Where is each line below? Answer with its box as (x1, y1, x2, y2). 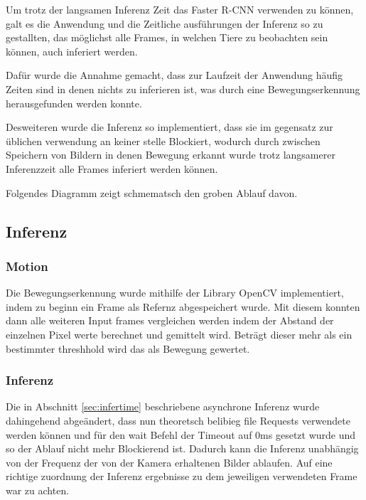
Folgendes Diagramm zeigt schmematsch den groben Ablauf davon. (6, 185, 298, 200)
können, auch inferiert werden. (6, 43, 138, 58)
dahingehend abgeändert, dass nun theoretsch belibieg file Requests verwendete (6, 413, 350, 427)
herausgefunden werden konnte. (6, 95, 142, 110)
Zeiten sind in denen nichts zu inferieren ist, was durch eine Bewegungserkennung (6, 81, 360, 96)
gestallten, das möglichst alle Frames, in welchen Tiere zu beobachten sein (6, 30, 328, 45)
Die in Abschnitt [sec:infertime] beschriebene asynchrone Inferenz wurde (6, 399, 320, 414)
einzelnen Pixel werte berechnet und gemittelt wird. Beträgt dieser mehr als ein (6, 326, 352, 341)
